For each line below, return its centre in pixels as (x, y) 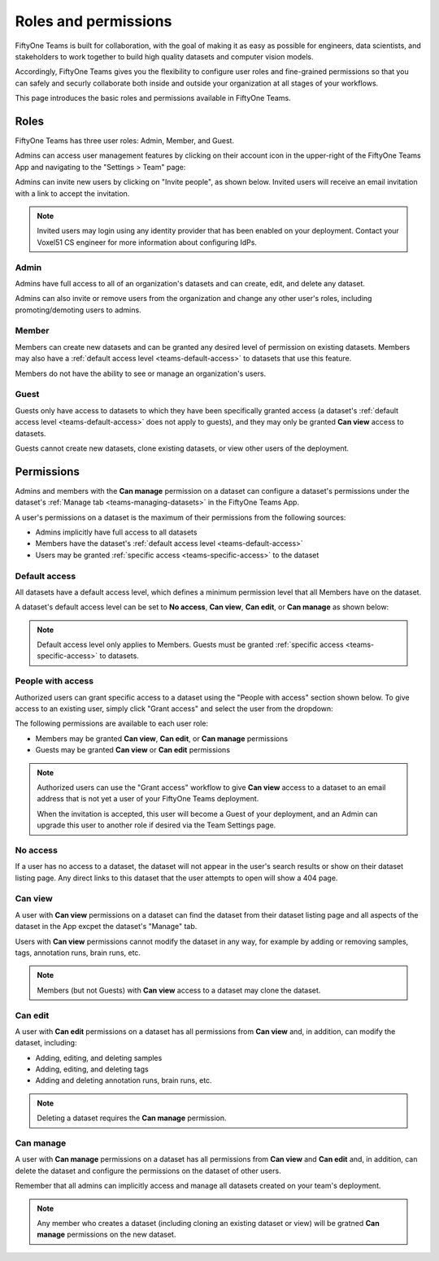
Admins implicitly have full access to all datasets (116, 532)
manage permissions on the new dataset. (106, 1235)
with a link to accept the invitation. (72, 193)
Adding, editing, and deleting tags (92, 1069)
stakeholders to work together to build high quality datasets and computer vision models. (164, 56)
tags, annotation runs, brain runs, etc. (78, 953)
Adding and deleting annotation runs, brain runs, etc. (124, 1080)
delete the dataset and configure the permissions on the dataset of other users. (148, 1171)
